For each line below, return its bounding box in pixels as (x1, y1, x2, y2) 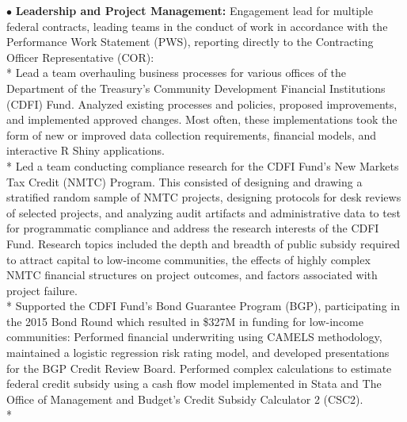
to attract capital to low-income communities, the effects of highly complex (6, 251, 371, 267)
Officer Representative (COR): (6, 48, 154, 65)
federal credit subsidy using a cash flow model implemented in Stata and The (6, 375, 382, 392)
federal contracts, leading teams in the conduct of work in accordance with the (6, 17, 388, 34)
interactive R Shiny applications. (6, 142, 165, 159)
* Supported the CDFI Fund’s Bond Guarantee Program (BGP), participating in (6, 297, 400, 314)
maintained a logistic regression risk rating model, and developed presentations (6, 344, 390, 361)
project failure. (6, 282, 78, 298)
